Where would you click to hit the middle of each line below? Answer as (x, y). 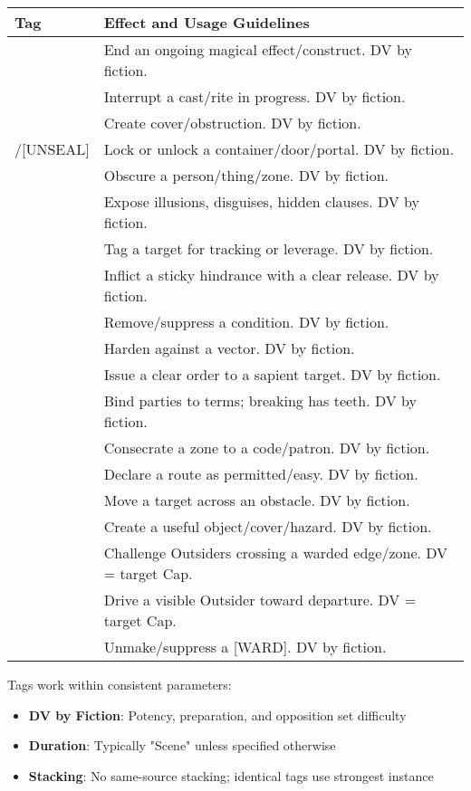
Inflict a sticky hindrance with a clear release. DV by (271, 275)
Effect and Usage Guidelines (207, 22)
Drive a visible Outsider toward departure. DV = (260, 600)
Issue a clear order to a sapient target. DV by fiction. (272, 374)
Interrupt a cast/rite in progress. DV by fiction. (255, 96)
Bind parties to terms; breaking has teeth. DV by (260, 400)
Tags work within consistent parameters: (120, 684)
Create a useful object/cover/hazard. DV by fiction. (268, 526)
